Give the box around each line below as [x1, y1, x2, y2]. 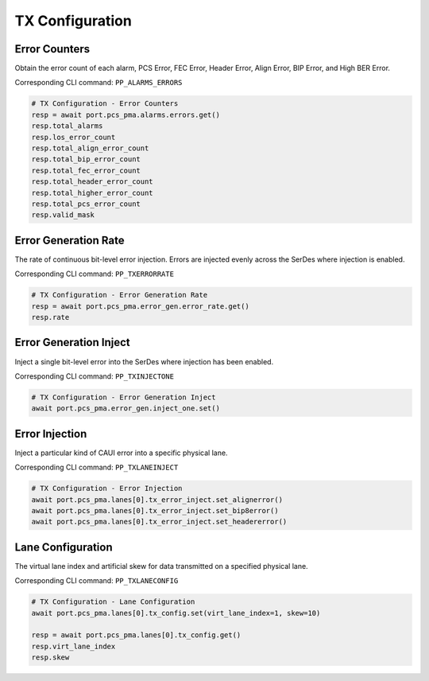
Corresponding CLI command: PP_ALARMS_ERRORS [14, 78, 183, 88]
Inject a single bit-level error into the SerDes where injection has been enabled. [14, 356, 274, 366]
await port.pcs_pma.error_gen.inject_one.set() [31, 404, 220, 413]
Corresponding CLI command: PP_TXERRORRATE [14, 269, 175, 278]
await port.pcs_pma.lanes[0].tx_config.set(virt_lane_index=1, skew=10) [31, 609, 321, 617]
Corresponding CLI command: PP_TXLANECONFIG [14, 576, 179, 586]
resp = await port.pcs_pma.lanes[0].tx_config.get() [31, 631, 242, 640]
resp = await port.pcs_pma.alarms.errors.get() [31, 110, 220, 119]
